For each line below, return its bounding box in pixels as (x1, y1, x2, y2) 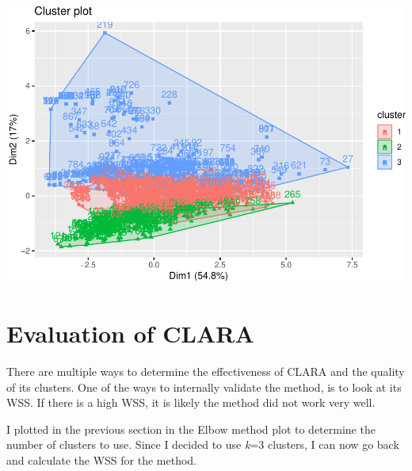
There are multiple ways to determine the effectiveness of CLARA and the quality (6, 363, 405, 379)
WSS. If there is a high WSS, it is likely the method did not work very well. (6, 394, 376, 411)
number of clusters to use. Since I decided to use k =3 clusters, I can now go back (6, 436, 399, 453)
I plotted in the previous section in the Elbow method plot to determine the (6, 420, 376, 437)
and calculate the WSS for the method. (6, 451, 197, 468)
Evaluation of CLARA (6, 317, 254, 350)
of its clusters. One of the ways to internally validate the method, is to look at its (6, 378, 402, 395)
